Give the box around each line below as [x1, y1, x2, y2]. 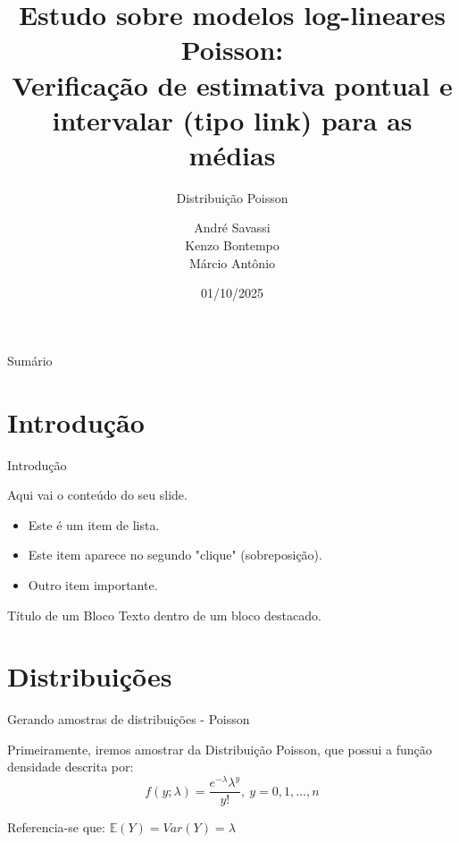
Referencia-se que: [7, 818, 105, 837]
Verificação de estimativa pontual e [12, 66, 453, 103]
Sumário [7, 350, 53, 369]
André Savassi [194, 218, 271, 237]
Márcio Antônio [188, 253, 276, 272]
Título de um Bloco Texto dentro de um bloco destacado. [7, 605, 321, 624]
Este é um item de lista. [28, 515, 160, 534]
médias [188, 136, 276, 173]
